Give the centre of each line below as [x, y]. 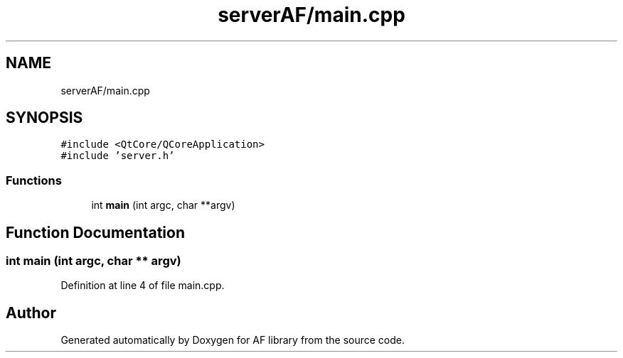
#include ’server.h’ [118, 156]
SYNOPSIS [44, 118]
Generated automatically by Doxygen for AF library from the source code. [233, 340]
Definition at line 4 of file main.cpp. [143, 286]
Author [31, 313]
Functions [34, 180]
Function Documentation [95, 232]
